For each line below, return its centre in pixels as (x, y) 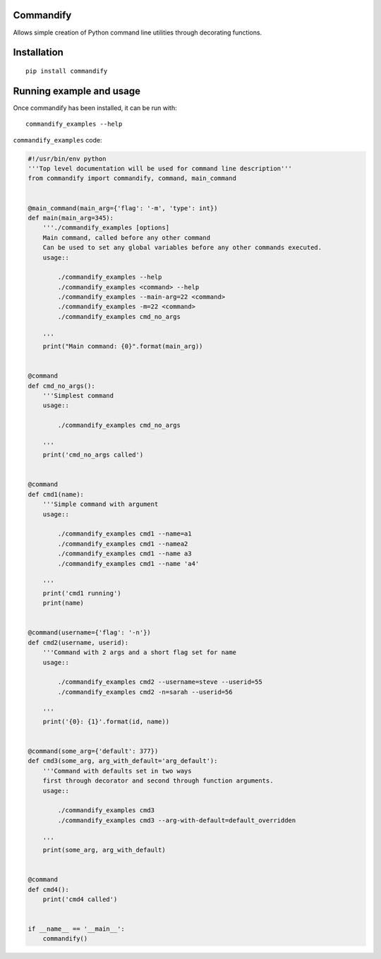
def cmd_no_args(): (61, 386)
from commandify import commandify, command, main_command (132, 179)
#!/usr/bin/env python (67, 158)
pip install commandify (67, 71)
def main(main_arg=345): (71, 218)
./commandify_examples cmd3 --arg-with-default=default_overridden (177, 820)
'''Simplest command (78, 396)
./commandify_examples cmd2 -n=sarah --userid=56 (145, 692)
